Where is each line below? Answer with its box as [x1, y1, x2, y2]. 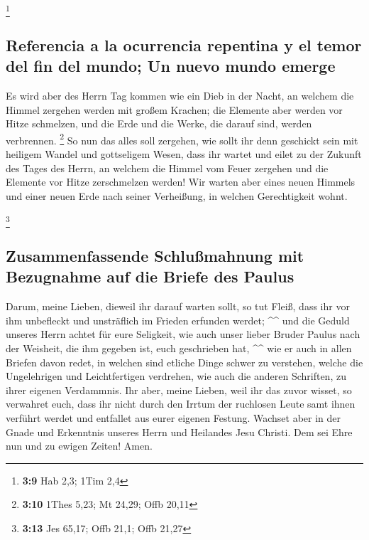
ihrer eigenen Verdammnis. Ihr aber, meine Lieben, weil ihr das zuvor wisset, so [6, 382, 352, 397]
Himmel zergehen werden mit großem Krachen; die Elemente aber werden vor [6, 102, 343, 117]
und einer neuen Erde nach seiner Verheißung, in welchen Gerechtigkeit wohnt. [6, 188, 348, 203]
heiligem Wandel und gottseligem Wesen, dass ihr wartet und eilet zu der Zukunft [6, 146, 362, 161]
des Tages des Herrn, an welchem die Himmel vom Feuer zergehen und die [6, 160, 329, 175]
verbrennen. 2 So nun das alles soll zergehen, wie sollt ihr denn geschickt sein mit [6, 130, 358, 147]
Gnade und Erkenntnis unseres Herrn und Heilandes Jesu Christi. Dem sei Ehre [6, 424, 353, 439]
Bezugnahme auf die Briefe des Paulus [6, 265, 294, 287]
